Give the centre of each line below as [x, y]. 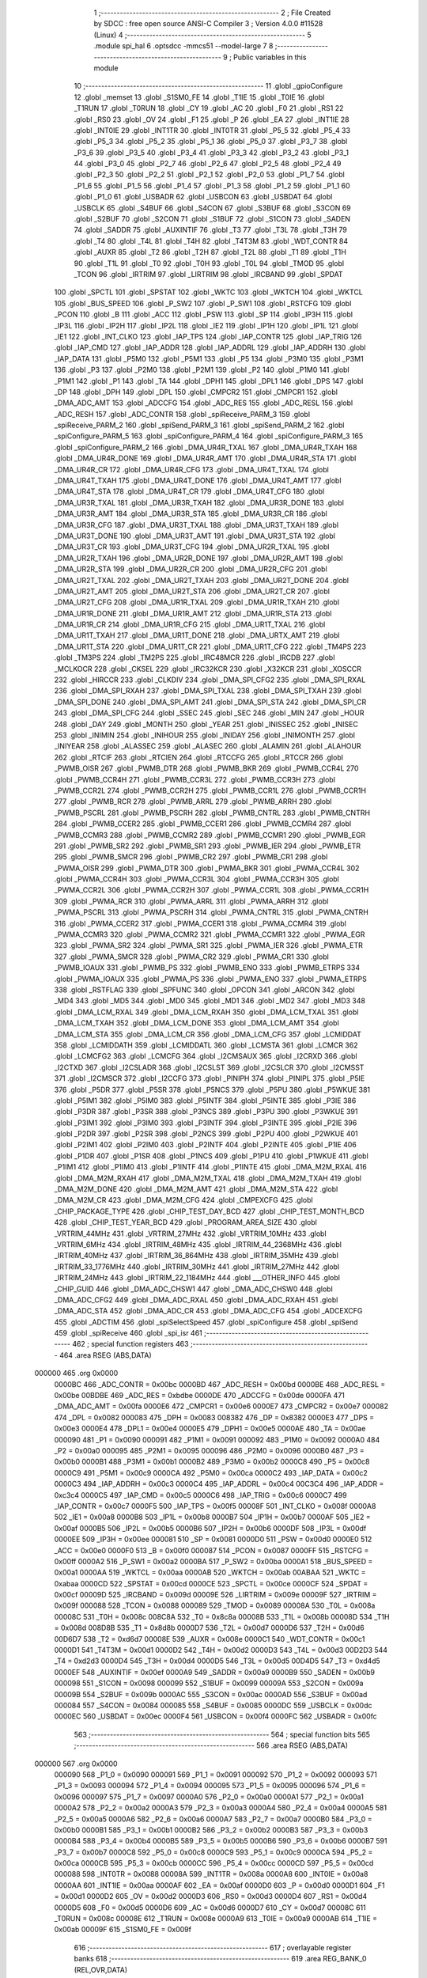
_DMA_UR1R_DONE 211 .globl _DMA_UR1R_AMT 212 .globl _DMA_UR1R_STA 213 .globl [193, 613]
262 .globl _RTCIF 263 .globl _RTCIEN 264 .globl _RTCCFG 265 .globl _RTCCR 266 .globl [199, 757]
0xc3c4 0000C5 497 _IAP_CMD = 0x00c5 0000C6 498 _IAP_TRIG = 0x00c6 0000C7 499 [200, 1495]
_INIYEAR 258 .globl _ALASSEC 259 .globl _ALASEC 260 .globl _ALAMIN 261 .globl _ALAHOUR [208, 746]
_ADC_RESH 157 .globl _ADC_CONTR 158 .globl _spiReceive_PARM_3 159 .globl [182, 414]
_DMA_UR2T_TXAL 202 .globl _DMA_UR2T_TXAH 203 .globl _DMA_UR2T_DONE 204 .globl [202, 580]
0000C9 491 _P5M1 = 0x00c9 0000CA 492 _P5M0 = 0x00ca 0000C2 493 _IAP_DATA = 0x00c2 [211, 1472]
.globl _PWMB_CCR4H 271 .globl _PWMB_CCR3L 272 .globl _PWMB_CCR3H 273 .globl [195, 779]
